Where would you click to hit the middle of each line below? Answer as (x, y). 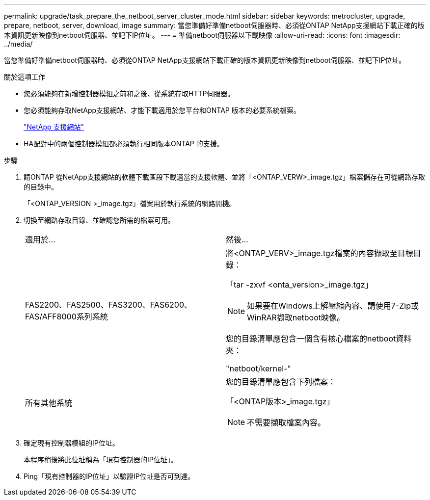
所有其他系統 (49, 403)
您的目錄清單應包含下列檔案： (281, 382)
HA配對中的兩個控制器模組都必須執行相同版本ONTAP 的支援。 (124, 144)
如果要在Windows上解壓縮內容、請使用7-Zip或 (333, 306)
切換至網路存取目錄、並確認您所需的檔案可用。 (99, 220)
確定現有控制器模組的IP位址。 (71, 443)
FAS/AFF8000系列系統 (67, 316)
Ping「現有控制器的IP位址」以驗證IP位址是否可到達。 (109, 476)
